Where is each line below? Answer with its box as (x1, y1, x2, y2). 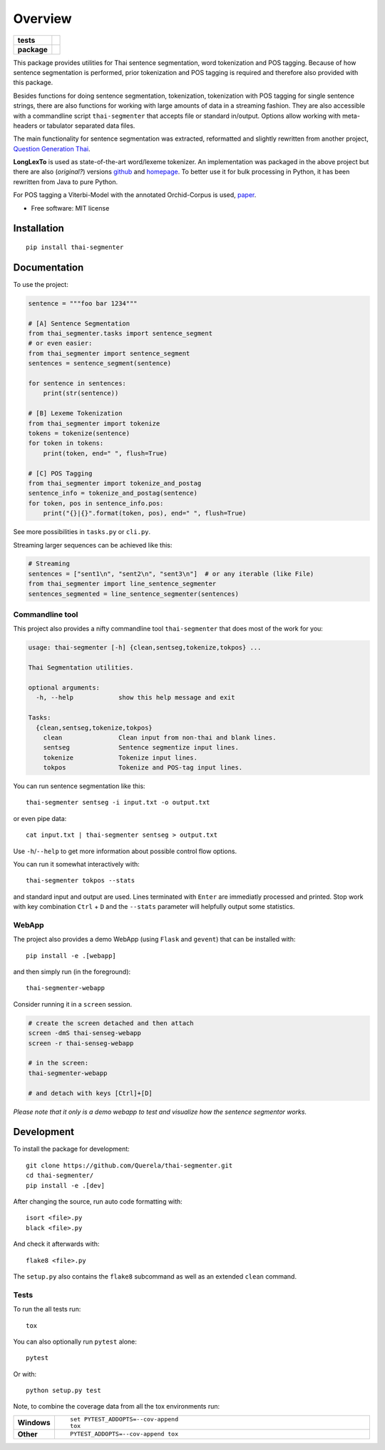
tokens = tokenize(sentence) (28, 429, 130, 437)
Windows (17, 1417, 51, 1427)
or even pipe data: (13, 814, 67, 822)
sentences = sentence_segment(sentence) (28, 359, 171, 368)
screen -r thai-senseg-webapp (28, 1039, 134, 1047)
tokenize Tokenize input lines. (43, 753, 197, 762)
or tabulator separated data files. (38, 121, 135, 130)
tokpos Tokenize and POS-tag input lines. (43, 764, 243, 772)
